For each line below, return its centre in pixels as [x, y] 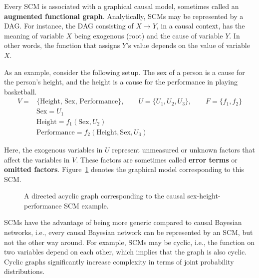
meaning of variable [34, 35]
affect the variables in [37, 159]
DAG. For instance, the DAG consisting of [69, 26]
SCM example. [86, 205]
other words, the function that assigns [62, 45]
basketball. [20, 91]
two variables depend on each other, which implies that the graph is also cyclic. [126, 252]
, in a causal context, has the [201, 26]
